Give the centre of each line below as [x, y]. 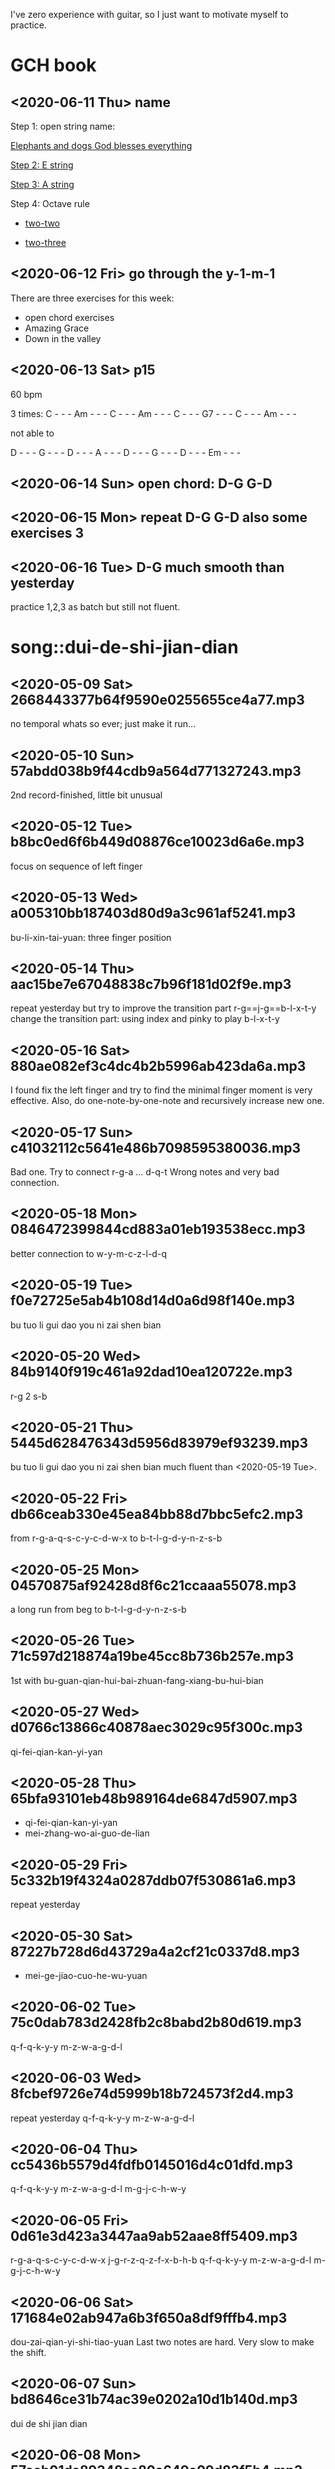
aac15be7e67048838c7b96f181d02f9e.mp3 [151, 984]
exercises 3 [47, 533]
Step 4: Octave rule [50, 203]
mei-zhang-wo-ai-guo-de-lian [87, 1833]
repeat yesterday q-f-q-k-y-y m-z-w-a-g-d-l [102, 2118]
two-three [45, 242]
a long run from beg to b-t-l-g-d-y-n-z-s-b [98, 1609]
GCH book [53, 65]
